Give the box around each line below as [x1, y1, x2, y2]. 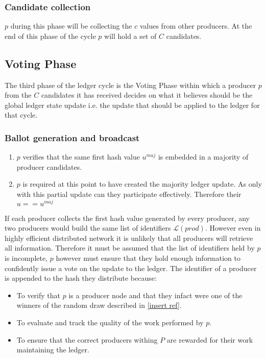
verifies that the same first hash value [22, 151, 140, 162]
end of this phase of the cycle [5, 30, 96, 41]
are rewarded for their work [166, 334, 253, 345]
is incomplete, [5, 253, 48, 263]
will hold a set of [104, 30, 157, 41]
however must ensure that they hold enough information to [56, 253, 241, 263]
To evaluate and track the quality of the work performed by [16, 317, 204, 327]
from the [5, 89, 32, 100]
